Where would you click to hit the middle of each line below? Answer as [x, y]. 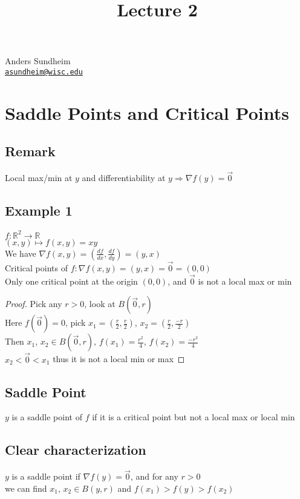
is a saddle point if [46, 476]
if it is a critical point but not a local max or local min [194, 417]
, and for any [154, 476]
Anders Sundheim [38, 61]
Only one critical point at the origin [71, 281]
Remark [30, 151]
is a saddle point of [47, 417]
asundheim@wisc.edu [44, 72]
